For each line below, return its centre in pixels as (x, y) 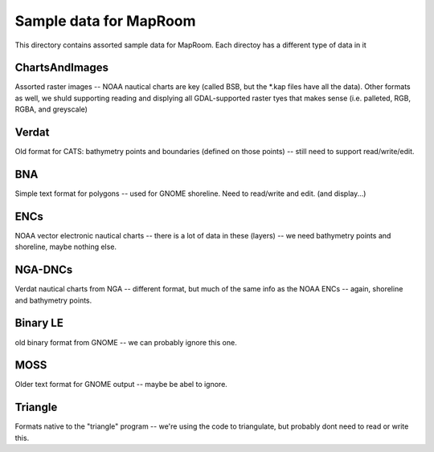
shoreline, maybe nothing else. (66, 247)
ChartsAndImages (61, 68)
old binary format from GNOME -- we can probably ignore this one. (126, 342)
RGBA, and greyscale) (51, 109)
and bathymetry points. (53, 300)
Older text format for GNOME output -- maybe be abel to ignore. (121, 385)
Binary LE (39, 323)
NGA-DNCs (44, 270)
